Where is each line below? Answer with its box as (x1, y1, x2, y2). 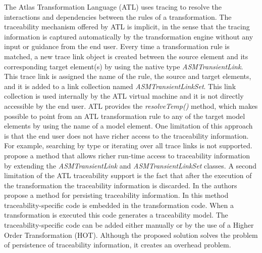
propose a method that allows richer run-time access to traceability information (4, 150, 250, 160)
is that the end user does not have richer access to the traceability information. (4, 130, 249, 141)
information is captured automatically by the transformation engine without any (4, 31, 253, 41)
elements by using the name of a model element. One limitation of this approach (4, 120, 253, 131)
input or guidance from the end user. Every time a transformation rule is (4, 41, 230, 52)
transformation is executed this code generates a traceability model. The (4, 209, 228, 220)
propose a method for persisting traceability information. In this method (4, 190, 229, 200)
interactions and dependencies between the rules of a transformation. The (4, 11, 232, 22)
